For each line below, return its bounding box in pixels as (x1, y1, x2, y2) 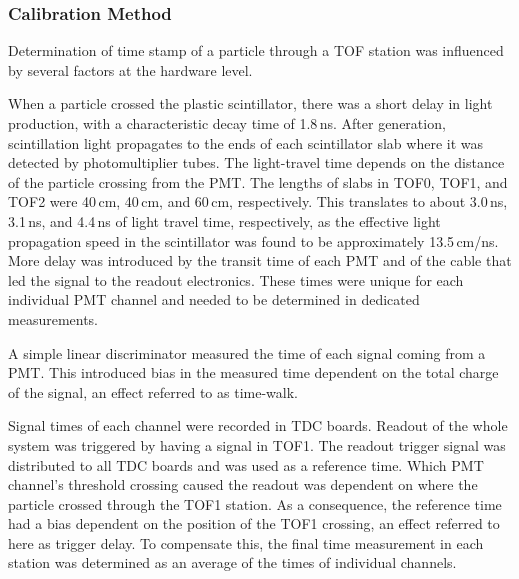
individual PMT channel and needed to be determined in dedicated (8, 289, 420, 310)
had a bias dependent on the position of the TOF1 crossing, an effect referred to (8, 513, 500, 534)
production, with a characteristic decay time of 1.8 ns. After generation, (8, 113, 446, 133)
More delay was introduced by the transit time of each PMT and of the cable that (8, 250, 512, 271)
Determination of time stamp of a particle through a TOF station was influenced (8, 40, 504, 61)
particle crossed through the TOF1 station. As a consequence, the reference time (8, 493, 502, 514)
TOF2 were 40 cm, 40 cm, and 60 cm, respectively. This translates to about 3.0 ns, (8, 191, 508, 212)
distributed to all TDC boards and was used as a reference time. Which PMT (8, 454, 484, 475)
